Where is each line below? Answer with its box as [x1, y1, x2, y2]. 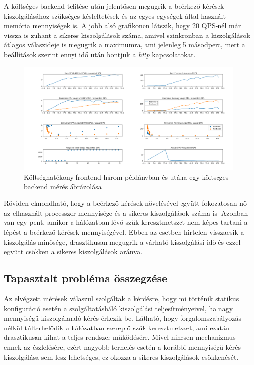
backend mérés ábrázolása [24, 181, 102, 191]
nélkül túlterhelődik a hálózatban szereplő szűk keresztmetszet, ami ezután [4, 322, 230, 332]
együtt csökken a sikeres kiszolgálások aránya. [4, 246, 143, 256]
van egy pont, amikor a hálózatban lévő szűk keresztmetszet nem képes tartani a [4, 217, 248, 227]
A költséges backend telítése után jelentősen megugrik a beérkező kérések [4, 1, 224, 11]
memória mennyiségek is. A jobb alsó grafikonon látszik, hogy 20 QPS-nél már [4, 20, 241, 31]
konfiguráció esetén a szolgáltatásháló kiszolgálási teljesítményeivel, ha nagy [4, 303, 233, 313]
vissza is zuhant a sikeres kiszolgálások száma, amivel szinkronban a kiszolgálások [4, 30, 250, 40]
